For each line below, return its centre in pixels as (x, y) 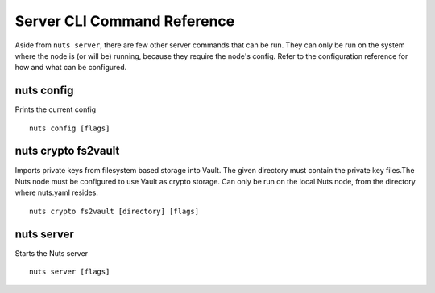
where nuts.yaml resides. (56, 192)
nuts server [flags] (70, 272)
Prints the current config (56, 109)
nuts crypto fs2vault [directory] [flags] (114, 211)
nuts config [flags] (70, 128)
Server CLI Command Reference (125, 21)
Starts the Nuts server (52, 253)
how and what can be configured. (71, 68)
